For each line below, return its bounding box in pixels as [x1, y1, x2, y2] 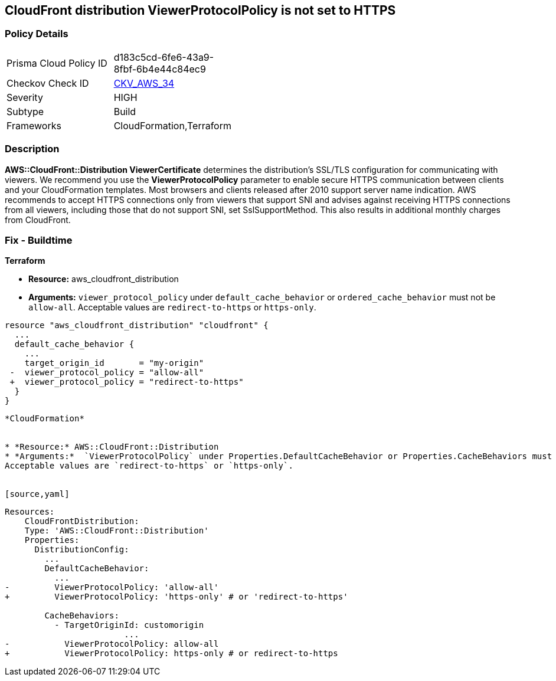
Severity [6, 91, 43, 103]
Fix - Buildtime [5, 234, 73, 246]
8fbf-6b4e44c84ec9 [113, 63, 206, 75]
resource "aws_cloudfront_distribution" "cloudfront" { [5, 320, 269, 330]
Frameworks [6, 119, 61, 132]
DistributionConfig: [34, 545, 129, 555]
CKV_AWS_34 [113, 77, 175, 89]
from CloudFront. [5, 214, 71, 225]
